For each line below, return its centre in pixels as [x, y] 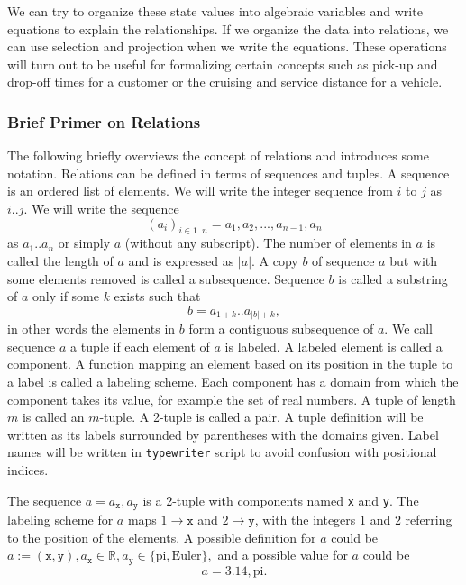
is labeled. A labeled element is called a [334, 346]
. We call [409, 329]
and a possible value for [283, 555]
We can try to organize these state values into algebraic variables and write [215, 11]
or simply [84, 243]
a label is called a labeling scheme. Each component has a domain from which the [233, 382]
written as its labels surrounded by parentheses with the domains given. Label [223, 434]
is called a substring [393, 278]
